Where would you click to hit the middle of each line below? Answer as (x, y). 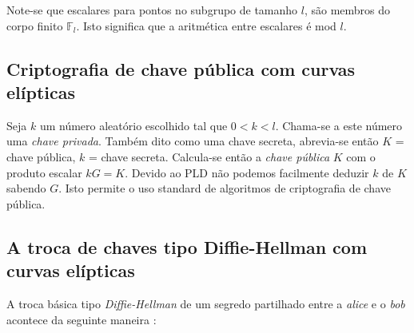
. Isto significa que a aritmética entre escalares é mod (206, 25)
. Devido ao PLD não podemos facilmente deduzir (247, 172)
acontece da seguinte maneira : (82, 319)
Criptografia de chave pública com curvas (181, 68)
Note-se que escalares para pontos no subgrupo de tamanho (152, 10)
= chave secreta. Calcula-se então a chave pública (209, 156)
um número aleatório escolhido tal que (133, 125)
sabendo (26, 188)
